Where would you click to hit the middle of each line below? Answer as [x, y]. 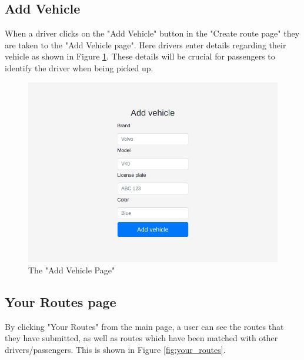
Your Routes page [61, 302]
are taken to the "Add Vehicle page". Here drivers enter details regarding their [146, 44]
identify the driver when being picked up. [79, 67]
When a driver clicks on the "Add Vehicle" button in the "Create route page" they [152, 33]
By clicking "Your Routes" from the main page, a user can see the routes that [144, 326]
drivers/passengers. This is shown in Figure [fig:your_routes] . [115, 350]
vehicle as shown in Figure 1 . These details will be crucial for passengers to [140, 56]
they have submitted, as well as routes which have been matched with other [141, 338]
